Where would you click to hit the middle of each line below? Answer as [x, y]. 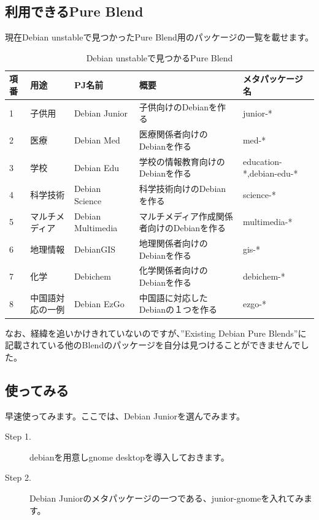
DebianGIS [95, 249]
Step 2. [18, 477]
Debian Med [97, 140]
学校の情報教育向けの [182, 161]
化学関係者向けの [173, 270]
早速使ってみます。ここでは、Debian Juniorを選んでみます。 [125, 415]
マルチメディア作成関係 [186, 216]
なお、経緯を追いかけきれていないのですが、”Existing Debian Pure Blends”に [156, 333]
